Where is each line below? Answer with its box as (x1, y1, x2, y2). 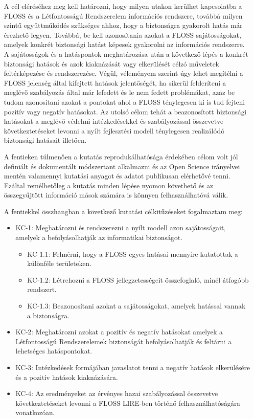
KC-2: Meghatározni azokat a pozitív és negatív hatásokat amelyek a (15, 327, 223, 337)
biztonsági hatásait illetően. (4, 135, 87, 145)
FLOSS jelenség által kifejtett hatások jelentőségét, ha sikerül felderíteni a (4, 77, 226, 88)
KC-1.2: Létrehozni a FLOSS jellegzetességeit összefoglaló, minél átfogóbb (27, 274, 249, 285)
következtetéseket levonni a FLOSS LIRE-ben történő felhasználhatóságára (15, 397, 240, 408)
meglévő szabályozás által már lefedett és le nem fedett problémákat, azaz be (4, 87, 235, 97)
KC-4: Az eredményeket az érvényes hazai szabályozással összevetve (15, 388, 218, 398)
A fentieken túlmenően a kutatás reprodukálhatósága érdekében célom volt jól (4, 151, 238, 161)
